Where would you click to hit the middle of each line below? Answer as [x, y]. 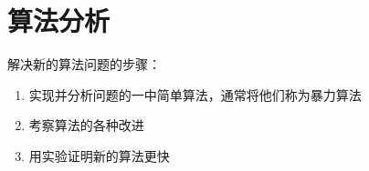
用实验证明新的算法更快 [99, 155]
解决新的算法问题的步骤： [84, 64]
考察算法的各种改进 [86, 125]
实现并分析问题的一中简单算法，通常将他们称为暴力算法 [195, 94]
